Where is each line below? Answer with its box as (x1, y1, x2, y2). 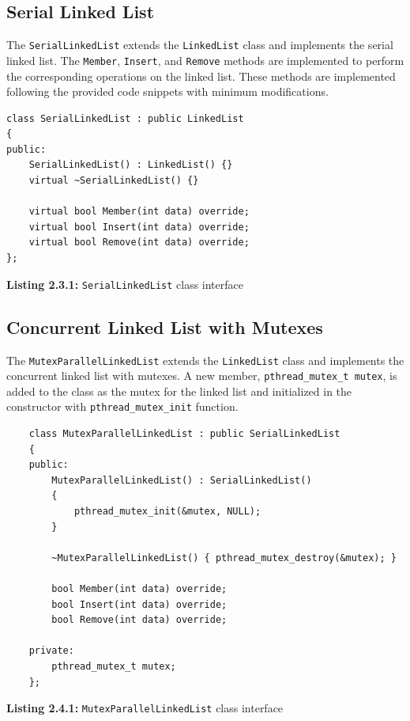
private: (28, 645, 74, 657)
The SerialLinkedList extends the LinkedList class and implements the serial (6, 36, 393, 53)
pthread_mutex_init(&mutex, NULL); (73, 506, 261, 518)
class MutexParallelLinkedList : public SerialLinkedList (28, 428, 340, 440)
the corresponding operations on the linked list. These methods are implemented (6, 67, 396, 84)
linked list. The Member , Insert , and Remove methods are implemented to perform (6, 51, 404, 68)
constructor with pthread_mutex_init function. (6, 398, 239, 415)
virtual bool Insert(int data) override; (28, 221, 250, 233)
